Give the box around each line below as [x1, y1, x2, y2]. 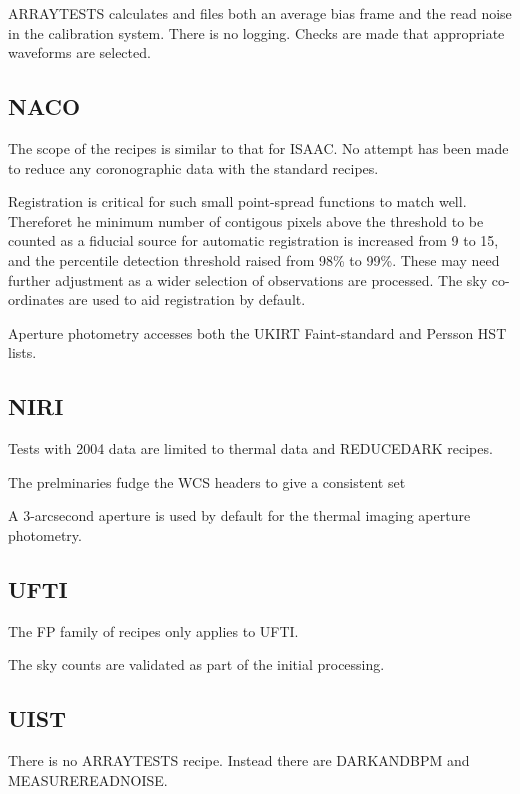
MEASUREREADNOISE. [8, 769, 168, 790]
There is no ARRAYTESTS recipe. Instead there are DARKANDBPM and [8, 750, 470, 771]
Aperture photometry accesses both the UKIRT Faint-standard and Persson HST [8, 322, 507, 343]
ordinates [8, 289, 65, 310]
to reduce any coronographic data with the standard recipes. [8, 157, 379, 178]
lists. [8, 342, 37, 363]
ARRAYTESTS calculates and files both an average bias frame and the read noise [8, 3, 512, 23]
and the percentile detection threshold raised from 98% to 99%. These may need [8, 249, 500, 270]
